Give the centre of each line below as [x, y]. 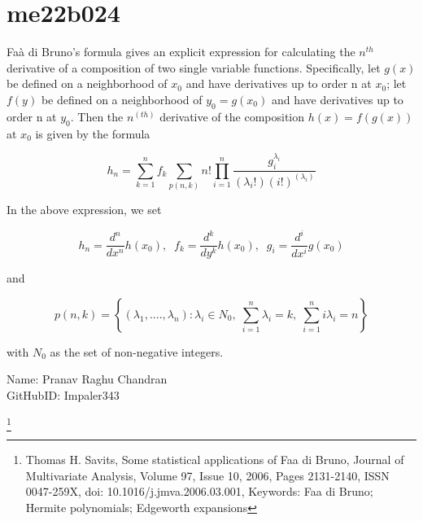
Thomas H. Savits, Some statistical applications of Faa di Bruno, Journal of [215, 459]
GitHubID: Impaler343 [63, 394]
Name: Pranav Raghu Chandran [87, 379]
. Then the [97, 116]
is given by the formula [93, 133]
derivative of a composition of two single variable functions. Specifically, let [194, 67]
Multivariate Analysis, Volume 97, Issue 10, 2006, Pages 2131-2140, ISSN [207, 475]
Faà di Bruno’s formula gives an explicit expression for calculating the [181, 52]
